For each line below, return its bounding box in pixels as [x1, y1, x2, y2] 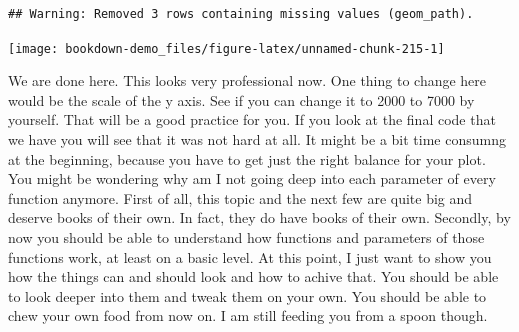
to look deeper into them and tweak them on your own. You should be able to [8, 285, 487, 306]
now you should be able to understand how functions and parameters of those [8, 227, 485, 247]
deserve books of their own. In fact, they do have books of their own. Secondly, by [8, 207, 511, 228]
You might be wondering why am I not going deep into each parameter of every [8, 168, 496, 189]
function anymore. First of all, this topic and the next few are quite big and [8, 187, 473, 208]
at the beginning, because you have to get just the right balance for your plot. [8, 148, 486, 169]
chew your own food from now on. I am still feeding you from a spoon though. [8, 305, 488, 326]
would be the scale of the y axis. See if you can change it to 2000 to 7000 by [8, 89, 475, 110]
